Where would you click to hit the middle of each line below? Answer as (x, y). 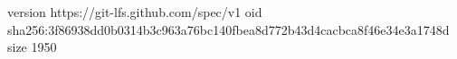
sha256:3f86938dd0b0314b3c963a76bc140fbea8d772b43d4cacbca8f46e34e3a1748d (228, 29)
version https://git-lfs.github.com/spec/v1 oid (135, 12)
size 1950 (32, 47)
